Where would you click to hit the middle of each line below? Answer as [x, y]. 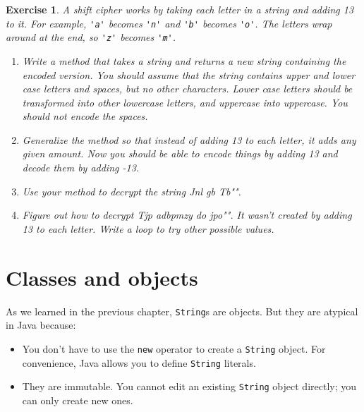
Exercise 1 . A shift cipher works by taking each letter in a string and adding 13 [180, 9]
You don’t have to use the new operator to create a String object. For [174, 348]
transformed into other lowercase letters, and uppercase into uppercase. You [185, 102]
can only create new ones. [78, 400]
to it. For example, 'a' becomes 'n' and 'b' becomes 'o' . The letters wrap [169, 23]
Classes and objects [102, 277]
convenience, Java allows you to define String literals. [139, 362]
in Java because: [41, 325]
